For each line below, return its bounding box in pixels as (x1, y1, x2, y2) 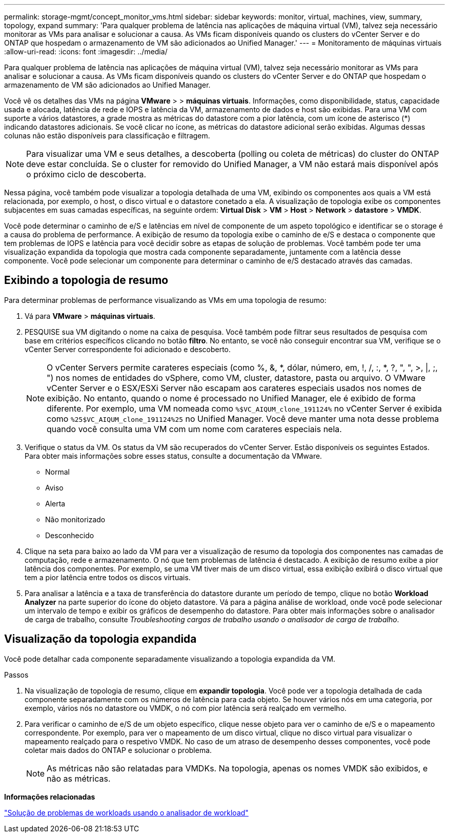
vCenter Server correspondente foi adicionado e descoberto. (25, 344, 231, 354)
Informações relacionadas (4, 792, 95, 801)
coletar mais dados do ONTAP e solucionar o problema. (25, 745, 212, 754)
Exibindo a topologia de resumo (4, 274, 169, 287)
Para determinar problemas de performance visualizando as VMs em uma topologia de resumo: (4, 295, 326, 304)
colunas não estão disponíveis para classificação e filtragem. (4, 131, 210, 140)
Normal (45, 467, 70, 476)
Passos (4, 670, 29, 679)
